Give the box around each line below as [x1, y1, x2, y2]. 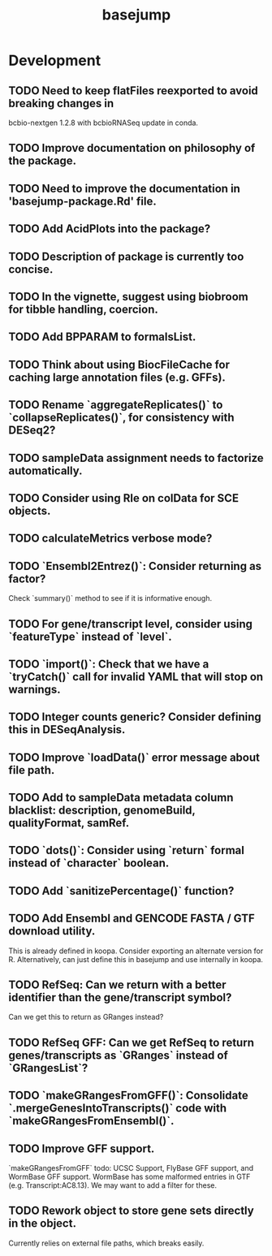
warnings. [8, 682, 61, 696]
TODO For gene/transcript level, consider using [8, 617, 253, 631]
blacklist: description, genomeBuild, [8, 804, 196, 818]
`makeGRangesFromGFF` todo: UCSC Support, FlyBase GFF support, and [8, 1163, 254, 1173]
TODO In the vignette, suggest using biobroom [8, 290, 249, 304]
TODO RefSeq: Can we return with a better [8, 978, 227, 992]
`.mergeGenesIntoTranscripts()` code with [8, 1102, 227, 1116]
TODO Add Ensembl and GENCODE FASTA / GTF [8, 912, 256, 926]
